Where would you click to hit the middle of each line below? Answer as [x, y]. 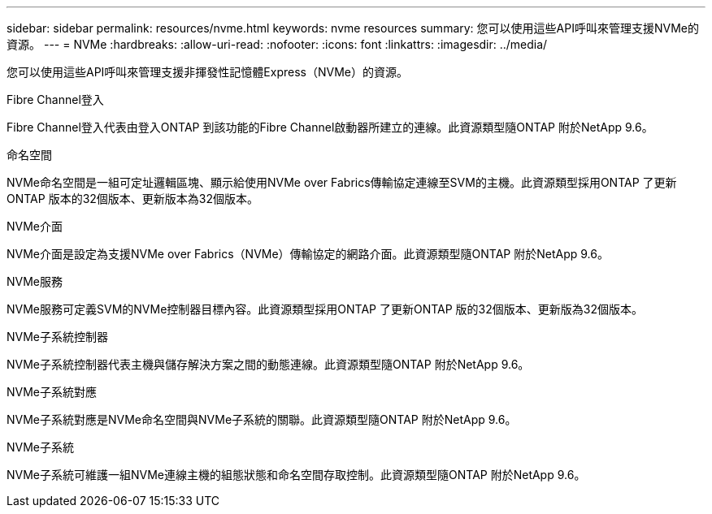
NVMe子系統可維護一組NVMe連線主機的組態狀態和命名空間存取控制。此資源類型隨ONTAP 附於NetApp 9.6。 [296, 475]
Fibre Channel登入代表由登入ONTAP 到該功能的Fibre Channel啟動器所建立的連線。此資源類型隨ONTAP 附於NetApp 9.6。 [330, 127]
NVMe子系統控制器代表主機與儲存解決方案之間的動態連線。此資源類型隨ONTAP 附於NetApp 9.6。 [268, 364]
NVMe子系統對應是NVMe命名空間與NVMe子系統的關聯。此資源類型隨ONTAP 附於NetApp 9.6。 [262, 419]
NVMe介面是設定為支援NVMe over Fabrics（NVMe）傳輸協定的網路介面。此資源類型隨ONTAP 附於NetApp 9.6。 [308, 254]
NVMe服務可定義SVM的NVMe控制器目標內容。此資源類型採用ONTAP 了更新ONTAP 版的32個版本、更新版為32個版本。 [325, 309]
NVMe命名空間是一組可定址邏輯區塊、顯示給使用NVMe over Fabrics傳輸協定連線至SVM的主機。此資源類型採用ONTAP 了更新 [342, 182]
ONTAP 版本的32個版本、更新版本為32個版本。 [133, 199]
